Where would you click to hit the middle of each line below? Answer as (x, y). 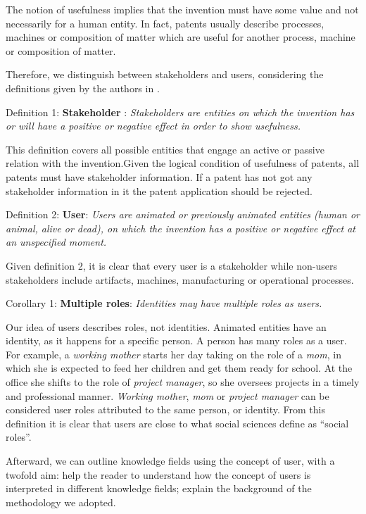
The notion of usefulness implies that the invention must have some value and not (182, 9)
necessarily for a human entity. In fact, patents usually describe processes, (165, 23)
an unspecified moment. (56, 242)
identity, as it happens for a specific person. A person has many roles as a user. (176, 340)
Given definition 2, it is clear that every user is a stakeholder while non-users (171, 265)
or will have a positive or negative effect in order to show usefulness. (153, 126)
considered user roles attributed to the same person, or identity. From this (165, 409)
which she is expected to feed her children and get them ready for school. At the (179, 368)
